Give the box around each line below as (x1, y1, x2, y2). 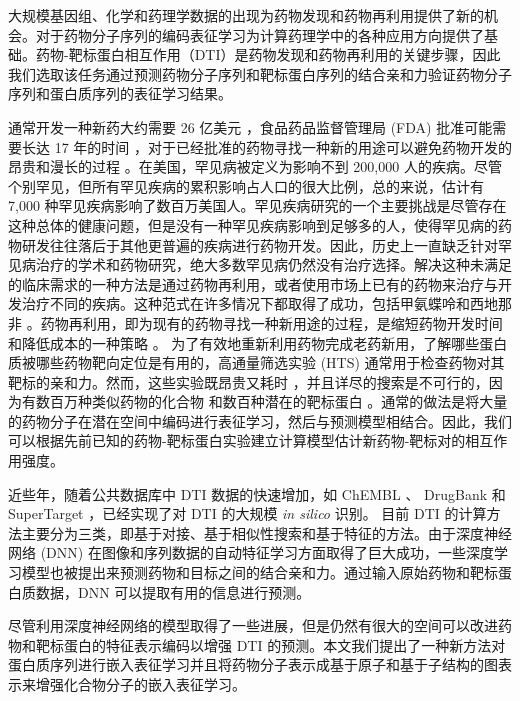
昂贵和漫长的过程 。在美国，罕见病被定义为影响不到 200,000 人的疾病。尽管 (8, 156, 502, 177)
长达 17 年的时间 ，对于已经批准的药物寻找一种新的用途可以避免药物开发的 (21, 136, 512, 157)
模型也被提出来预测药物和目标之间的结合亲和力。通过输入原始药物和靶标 (21, 562, 498, 583)
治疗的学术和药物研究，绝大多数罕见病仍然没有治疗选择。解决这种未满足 (35, 254, 512, 275)
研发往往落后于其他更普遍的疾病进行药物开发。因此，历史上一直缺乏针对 (21, 234, 498, 255)
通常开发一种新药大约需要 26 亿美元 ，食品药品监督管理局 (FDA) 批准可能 (8, 116, 493, 137)
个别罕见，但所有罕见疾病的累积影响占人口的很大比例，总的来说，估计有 (8, 175, 484, 196)
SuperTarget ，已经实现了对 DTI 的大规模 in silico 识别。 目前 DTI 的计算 (8, 503, 487, 524)
